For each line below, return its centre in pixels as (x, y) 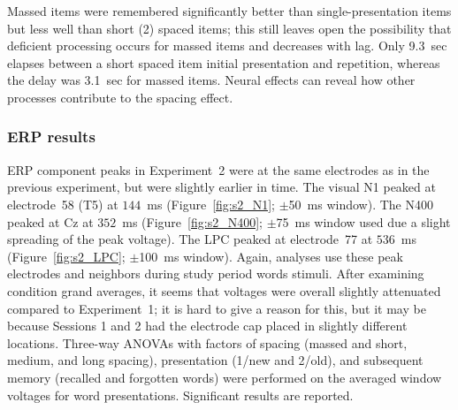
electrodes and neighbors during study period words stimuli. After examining (216, 273)
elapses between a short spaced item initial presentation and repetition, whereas (224, 62)
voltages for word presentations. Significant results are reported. (180, 395)
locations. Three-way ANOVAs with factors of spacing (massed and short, (207, 342)
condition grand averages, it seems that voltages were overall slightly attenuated (224, 290)
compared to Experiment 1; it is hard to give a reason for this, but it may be (217, 308)
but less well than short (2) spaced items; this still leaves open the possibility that (229, 28)
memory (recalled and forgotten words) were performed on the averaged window (225, 377)
